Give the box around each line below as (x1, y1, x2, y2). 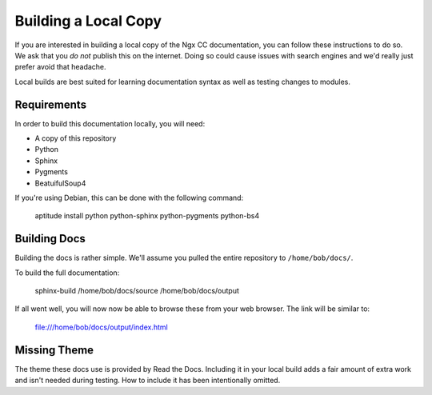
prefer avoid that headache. (14, 62, 107, 72)
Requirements (14, 98, 87, 111)
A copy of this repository (34, 134, 117, 143)
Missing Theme (14, 343, 94, 357)
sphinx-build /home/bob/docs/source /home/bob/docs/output (34, 286, 240, 296)
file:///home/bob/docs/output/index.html (34, 322, 168, 332)
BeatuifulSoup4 (34, 178, 86, 188)
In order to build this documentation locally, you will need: (14, 118, 206, 128)
